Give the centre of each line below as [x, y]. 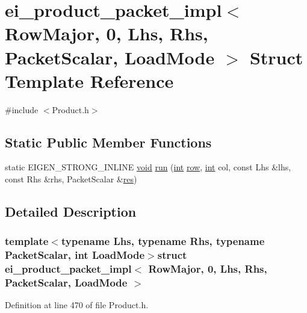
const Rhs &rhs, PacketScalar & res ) [71, 179]
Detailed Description [71, 212]
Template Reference [89, 80]
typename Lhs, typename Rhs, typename [163, 241]
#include [22, 109]
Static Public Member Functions [108, 142]
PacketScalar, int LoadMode [75, 255]
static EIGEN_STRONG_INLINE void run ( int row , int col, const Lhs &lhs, [148, 167]
